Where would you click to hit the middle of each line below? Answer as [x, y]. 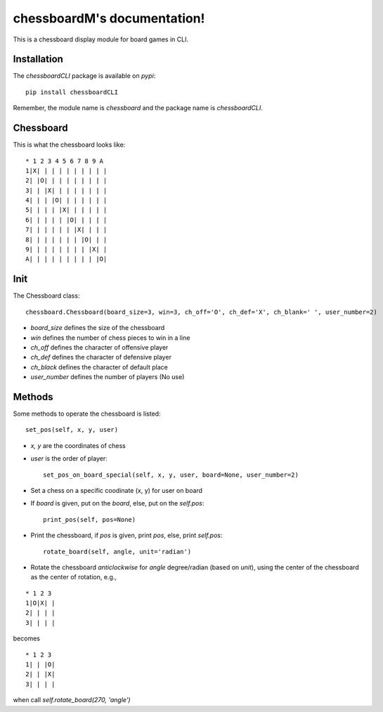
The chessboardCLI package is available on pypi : [84, 76]
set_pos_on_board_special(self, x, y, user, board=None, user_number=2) [171, 475]
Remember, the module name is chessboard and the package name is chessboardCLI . [138, 108]
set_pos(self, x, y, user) [72, 430]
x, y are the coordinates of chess [78, 445]
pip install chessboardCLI [72, 92]
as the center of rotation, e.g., [74, 577]
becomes [26, 638]
